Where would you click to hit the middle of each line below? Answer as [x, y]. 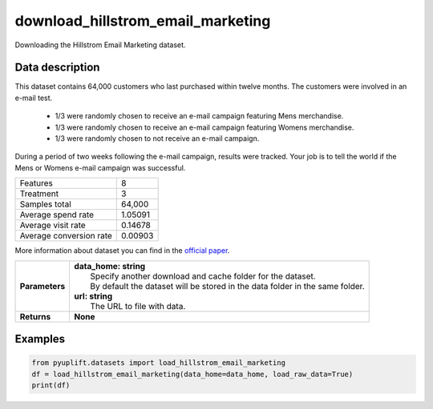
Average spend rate [57, 215]
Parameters [42, 286]
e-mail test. [34, 98]
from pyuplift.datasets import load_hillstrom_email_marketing [159, 363]
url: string [93, 296]
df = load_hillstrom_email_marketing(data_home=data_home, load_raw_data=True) [192, 374]
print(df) [51, 385]
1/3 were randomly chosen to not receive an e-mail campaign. [157, 138]
